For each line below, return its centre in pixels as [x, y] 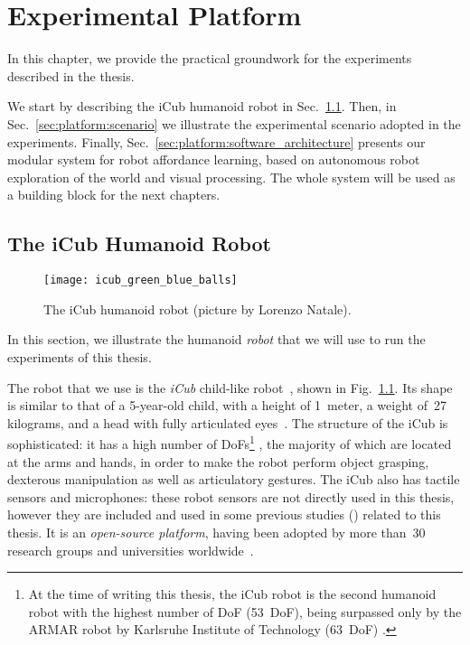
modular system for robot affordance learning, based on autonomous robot [214, 159]
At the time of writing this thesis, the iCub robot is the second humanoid [232, 594]
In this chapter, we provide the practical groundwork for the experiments [210, 58]
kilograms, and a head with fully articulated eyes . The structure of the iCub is [228, 422]
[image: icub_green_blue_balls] [141, 280]
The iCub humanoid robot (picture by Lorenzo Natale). [197, 308]
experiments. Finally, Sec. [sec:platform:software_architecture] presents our [216, 141]
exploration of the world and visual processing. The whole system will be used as [231, 177]
